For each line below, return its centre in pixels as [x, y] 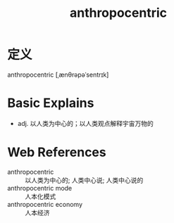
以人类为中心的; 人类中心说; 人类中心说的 [84, 180]
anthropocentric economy [45, 204]
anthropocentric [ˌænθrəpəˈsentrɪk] [58, 75]
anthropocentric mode [40, 188]
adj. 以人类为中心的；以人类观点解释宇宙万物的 [85, 123]
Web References [57, 152]
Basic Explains [51, 103]
